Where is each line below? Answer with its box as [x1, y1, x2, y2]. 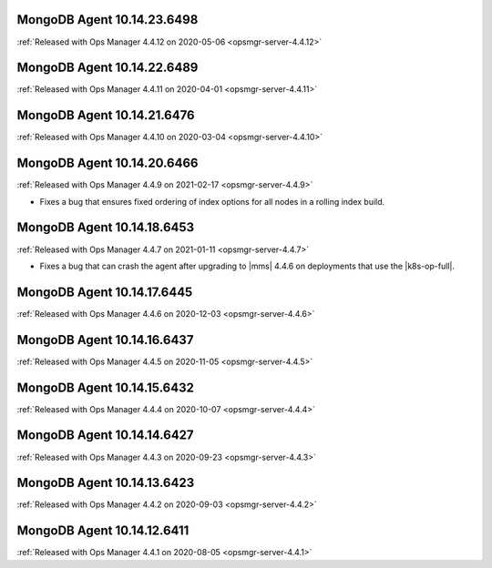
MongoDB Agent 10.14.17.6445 [16, 284, 193, 299]
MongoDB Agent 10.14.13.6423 [16, 475, 195, 491]
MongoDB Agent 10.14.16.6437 [16, 332, 194, 348]
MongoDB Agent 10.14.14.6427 [16, 428, 195, 443]
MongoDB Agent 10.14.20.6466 [16, 156, 199, 171]
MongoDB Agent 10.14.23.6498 [16, 12, 199, 27]
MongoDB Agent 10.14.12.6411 [16, 523, 190, 539]
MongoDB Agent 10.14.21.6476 [16, 107, 195, 123]
